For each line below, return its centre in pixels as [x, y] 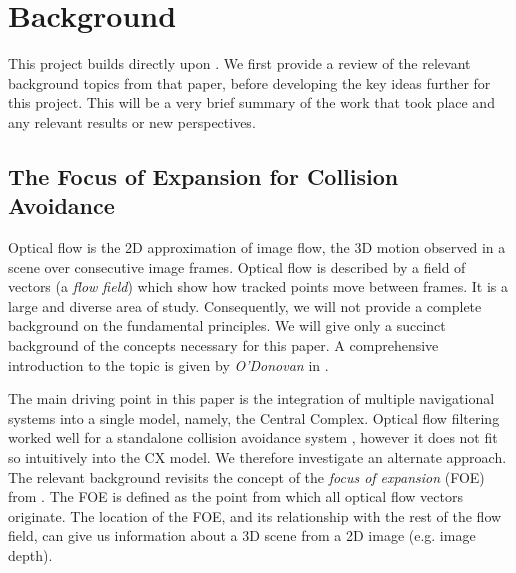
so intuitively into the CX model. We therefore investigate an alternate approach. [257, 457]
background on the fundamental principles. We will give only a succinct [227, 325]
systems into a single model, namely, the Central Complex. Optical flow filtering [254, 417]
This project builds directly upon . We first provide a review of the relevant [239, 63]
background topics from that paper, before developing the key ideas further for [249, 82]
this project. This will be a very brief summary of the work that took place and [251, 102]
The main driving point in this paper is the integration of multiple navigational [251, 398]
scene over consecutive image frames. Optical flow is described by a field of [237, 266]
